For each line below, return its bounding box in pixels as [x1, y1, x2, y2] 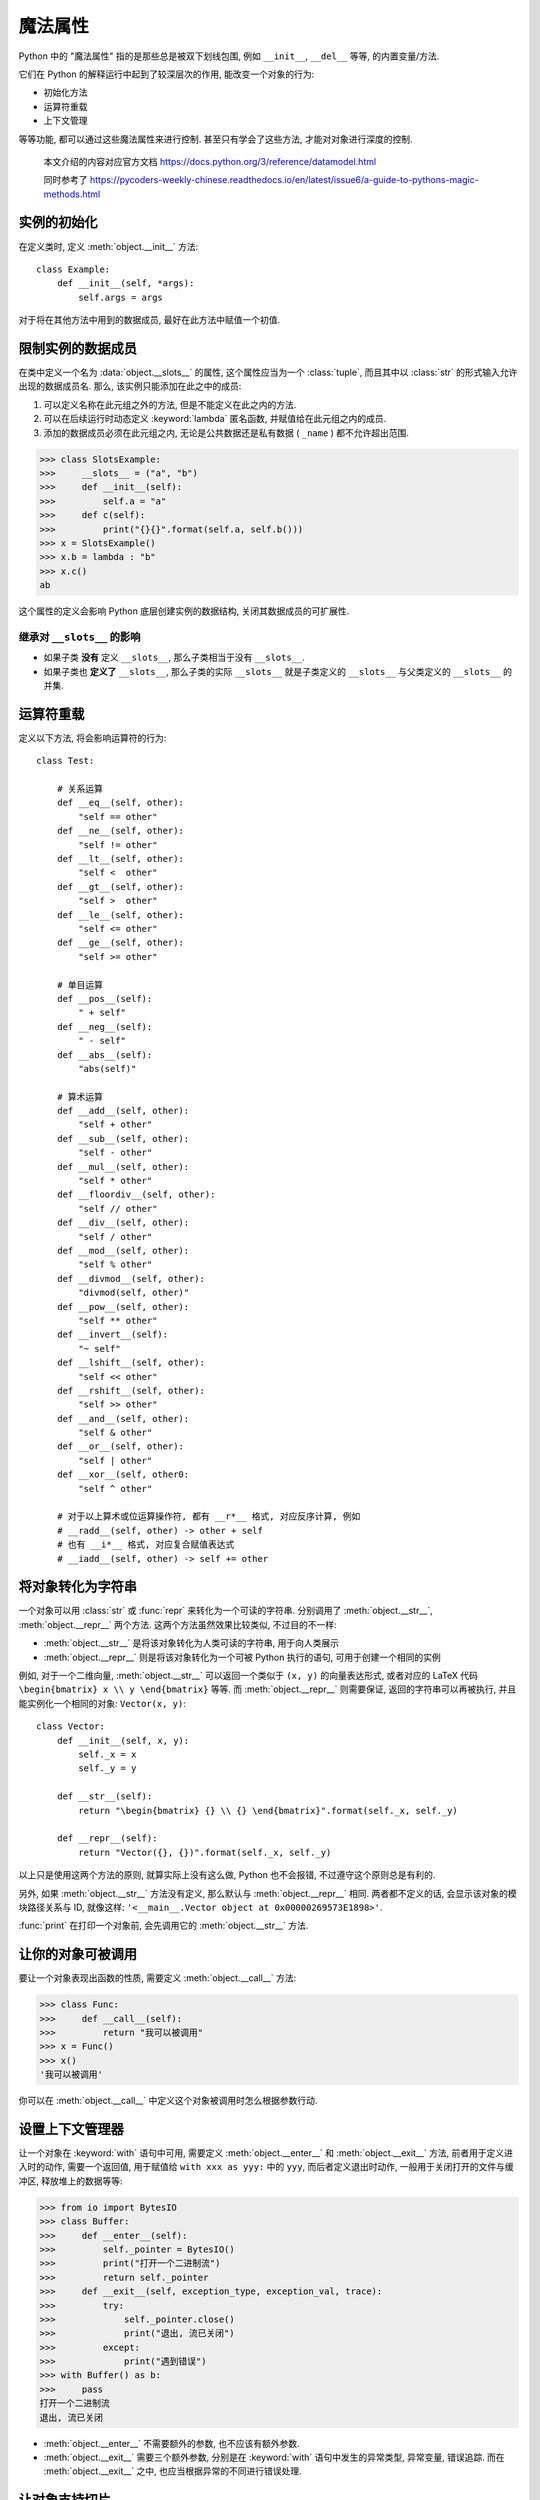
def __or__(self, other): [56, 1441, 185, 1452]
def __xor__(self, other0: [56, 1469, 190, 1480]
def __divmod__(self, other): [56, 1273, 205, 1284]
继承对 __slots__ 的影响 [18, 630, 141, 644]
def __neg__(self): [56, 1021, 153, 1032]
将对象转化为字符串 [18, 1578, 137, 1595]
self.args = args [78, 291, 164, 303]
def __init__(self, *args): [56, 278, 195, 289]
